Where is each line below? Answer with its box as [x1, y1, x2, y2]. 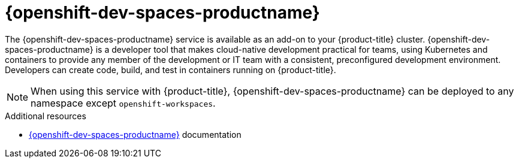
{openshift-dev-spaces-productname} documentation [29, 129, 242, 140]
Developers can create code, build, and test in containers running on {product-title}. [5, 64, 336, 75]
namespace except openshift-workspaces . [31, 96, 216, 109]
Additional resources [5, 110, 86, 121]
